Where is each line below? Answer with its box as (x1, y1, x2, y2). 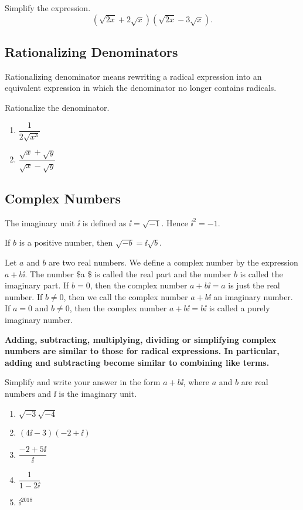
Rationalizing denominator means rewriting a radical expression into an (5, 70, 262, 82)
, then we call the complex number (63, 290, 188, 302)
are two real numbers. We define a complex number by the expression (49, 256, 298, 268)
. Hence (161, 216, 188, 229)
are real (241, 376, 268, 388)
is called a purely (209, 302, 270, 314)
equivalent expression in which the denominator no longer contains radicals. (5, 81, 277, 94)
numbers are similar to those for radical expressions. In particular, (5, 345, 280, 357)
